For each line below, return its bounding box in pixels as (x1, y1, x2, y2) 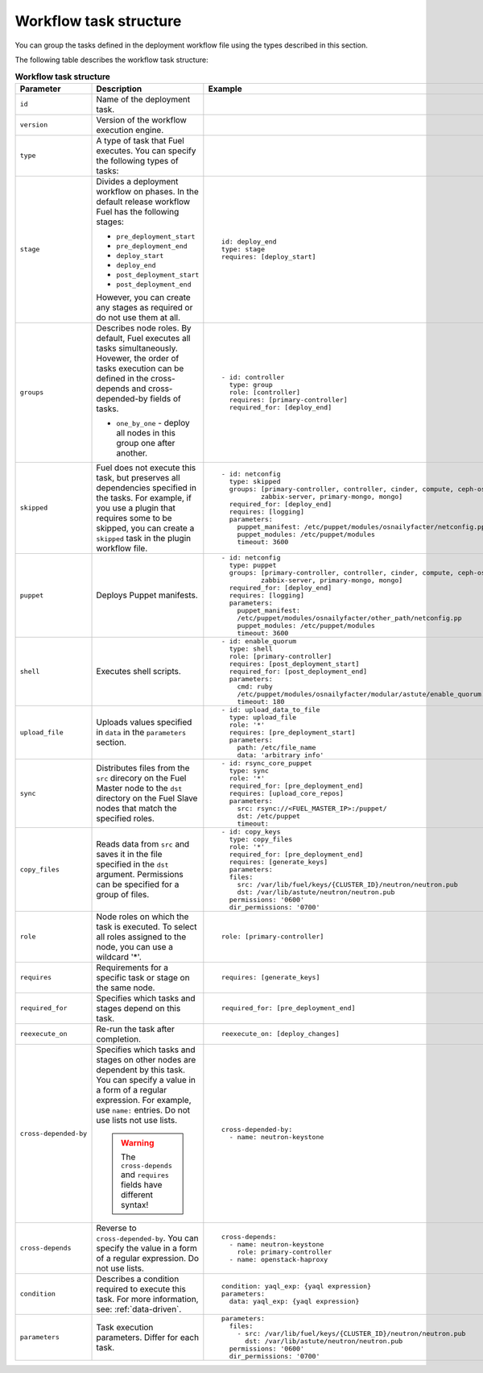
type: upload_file (229, 713, 297, 722)
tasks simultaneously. (96, 343, 179, 354)
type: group (229, 381, 273, 389)
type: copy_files (229, 834, 293, 843)
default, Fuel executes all (96, 332, 191, 343)
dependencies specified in (96, 482, 197, 493)
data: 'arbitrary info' (237, 751, 324, 759)
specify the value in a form (96, 1242, 197, 1254)
